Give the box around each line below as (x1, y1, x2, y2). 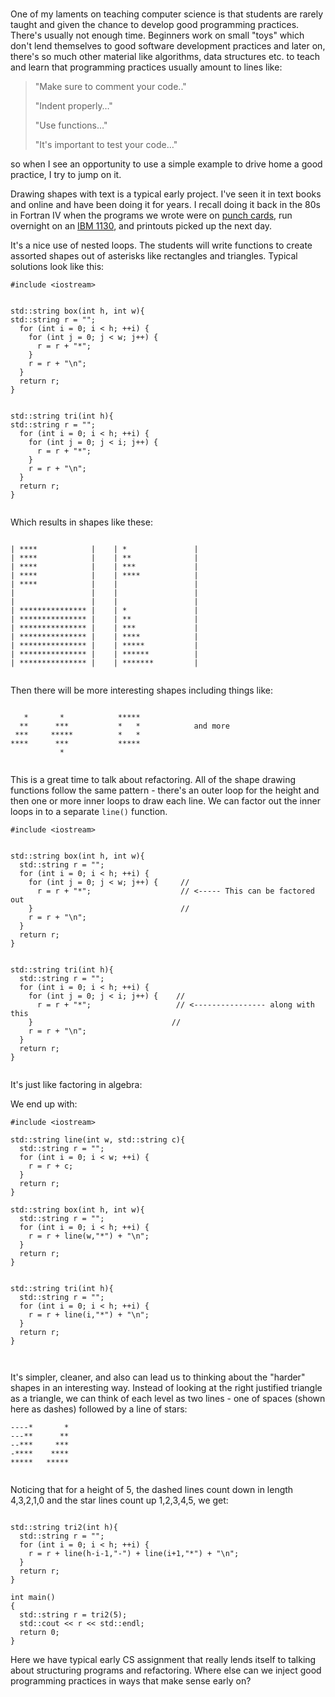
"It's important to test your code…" (34, 139, 178, 151)
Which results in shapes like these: (10, 516, 153, 528)
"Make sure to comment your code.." (34, 81, 187, 93)
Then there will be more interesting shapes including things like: (10, 684, 273, 697)
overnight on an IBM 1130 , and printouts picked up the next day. (10, 220, 273, 232)
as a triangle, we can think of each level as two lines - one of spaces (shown (10, 1393, 326, 1405)
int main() (10, 1593, 56, 1603)
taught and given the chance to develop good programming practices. (10, 19, 300, 31)
